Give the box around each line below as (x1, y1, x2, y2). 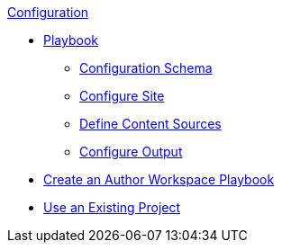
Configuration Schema (79, 60, 213, 76)
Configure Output (79, 144, 183, 159)
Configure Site (79, 88, 165, 103)
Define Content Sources (79, 116, 222, 131)
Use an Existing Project (43, 200, 181, 215)
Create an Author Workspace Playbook (43, 172, 275, 187)
